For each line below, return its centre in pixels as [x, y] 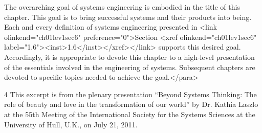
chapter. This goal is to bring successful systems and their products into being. [128, 17]
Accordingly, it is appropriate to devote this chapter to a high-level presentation [129, 57]
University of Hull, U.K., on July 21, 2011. [71, 124]
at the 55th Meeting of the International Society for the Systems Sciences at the [130, 114]
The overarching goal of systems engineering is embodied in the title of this [122, 7]
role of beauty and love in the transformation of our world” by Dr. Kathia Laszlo [131, 104]
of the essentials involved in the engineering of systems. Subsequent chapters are [130, 67]
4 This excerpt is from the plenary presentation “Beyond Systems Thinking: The [130, 94]
